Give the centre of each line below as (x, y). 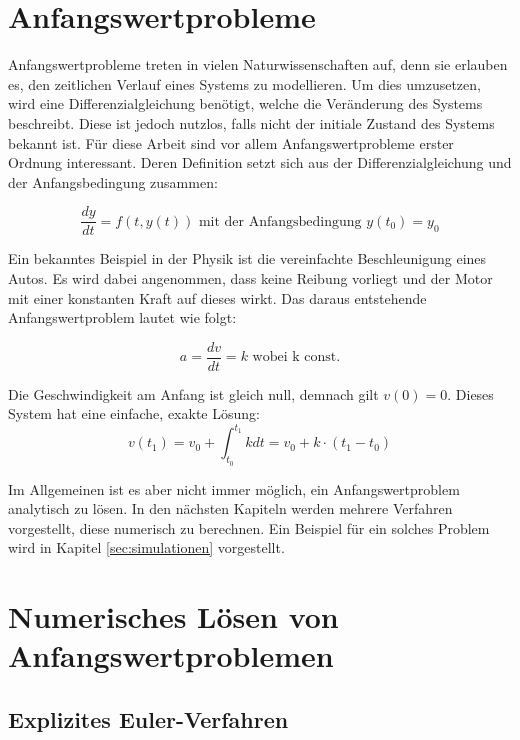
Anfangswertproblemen (171, 655)
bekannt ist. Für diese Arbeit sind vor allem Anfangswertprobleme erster (231, 142)
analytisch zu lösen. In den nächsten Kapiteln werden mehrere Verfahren (230, 508)
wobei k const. (296, 357)
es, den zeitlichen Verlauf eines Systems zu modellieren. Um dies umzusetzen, (244, 83)
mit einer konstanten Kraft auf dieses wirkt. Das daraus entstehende (217, 297)
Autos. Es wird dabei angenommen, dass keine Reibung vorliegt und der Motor (250, 277)
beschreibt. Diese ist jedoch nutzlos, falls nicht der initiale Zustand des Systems (251, 122)
